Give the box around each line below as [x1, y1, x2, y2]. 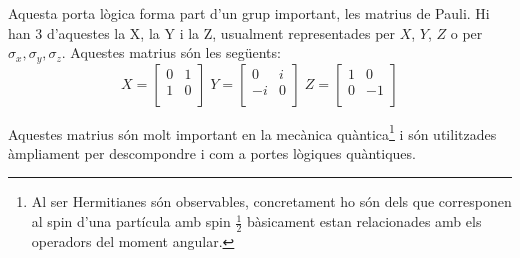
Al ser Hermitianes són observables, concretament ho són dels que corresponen [31, 191, 512, 212]
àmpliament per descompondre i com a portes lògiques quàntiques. [8, 142, 416, 163]
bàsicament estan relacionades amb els [246, 211, 482, 232]
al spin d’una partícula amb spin [31, 211, 231, 232]
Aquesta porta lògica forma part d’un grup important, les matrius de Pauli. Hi [8, 3, 490, 23]
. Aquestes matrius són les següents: [61, 42, 281, 63]
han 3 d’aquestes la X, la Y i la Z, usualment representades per [8, 22, 396, 43]
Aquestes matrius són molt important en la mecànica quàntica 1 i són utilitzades [8, 120, 497, 144]
